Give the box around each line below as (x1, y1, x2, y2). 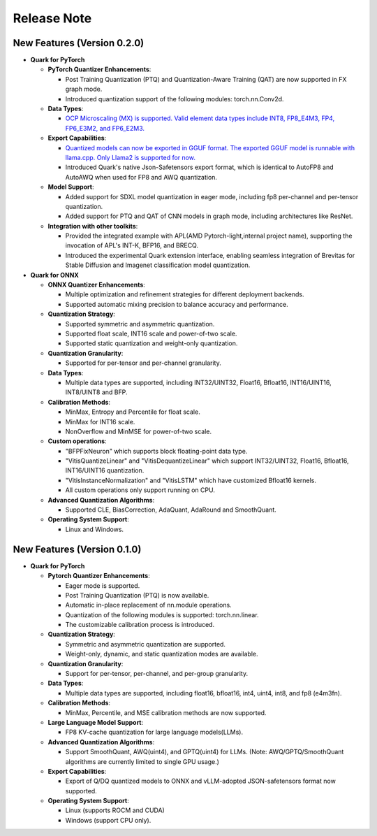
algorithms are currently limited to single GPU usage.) (65, 757, 220, 765)
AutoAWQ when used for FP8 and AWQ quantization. (65, 173, 218, 181)
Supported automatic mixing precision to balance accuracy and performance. (65, 300, 289, 308)
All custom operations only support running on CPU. (65, 486, 216, 494)
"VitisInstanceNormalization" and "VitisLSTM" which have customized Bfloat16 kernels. (65, 476, 317, 484)
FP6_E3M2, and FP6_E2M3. (65, 124, 145, 132)
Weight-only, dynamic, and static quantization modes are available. (65, 650, 258, 658)
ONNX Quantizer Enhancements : (47, 280, 146, 289)
